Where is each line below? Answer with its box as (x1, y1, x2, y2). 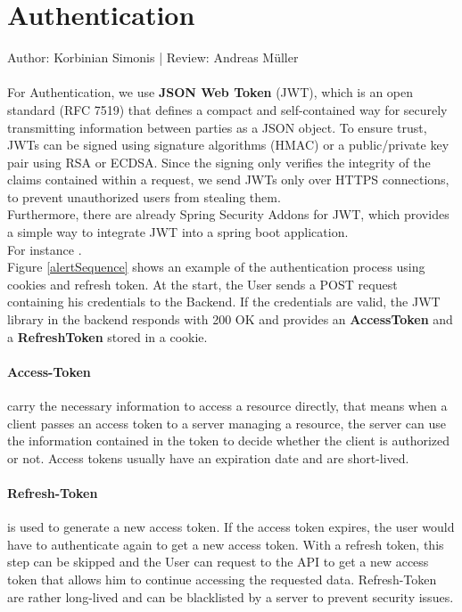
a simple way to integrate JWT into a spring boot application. (7, 223, 349, 241)
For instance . (7, 240, 82, 258)
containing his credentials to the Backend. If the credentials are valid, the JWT (7, 292, 441, 311)
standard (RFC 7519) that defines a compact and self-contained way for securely (7, 100, 448, 118)
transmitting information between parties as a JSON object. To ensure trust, (7, 118, 427, 136)
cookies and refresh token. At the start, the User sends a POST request (7, 274, 398, 293)
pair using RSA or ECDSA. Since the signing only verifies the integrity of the (7, 152, 431, 171)
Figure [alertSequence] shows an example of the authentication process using (7, 257, 425, 276)
